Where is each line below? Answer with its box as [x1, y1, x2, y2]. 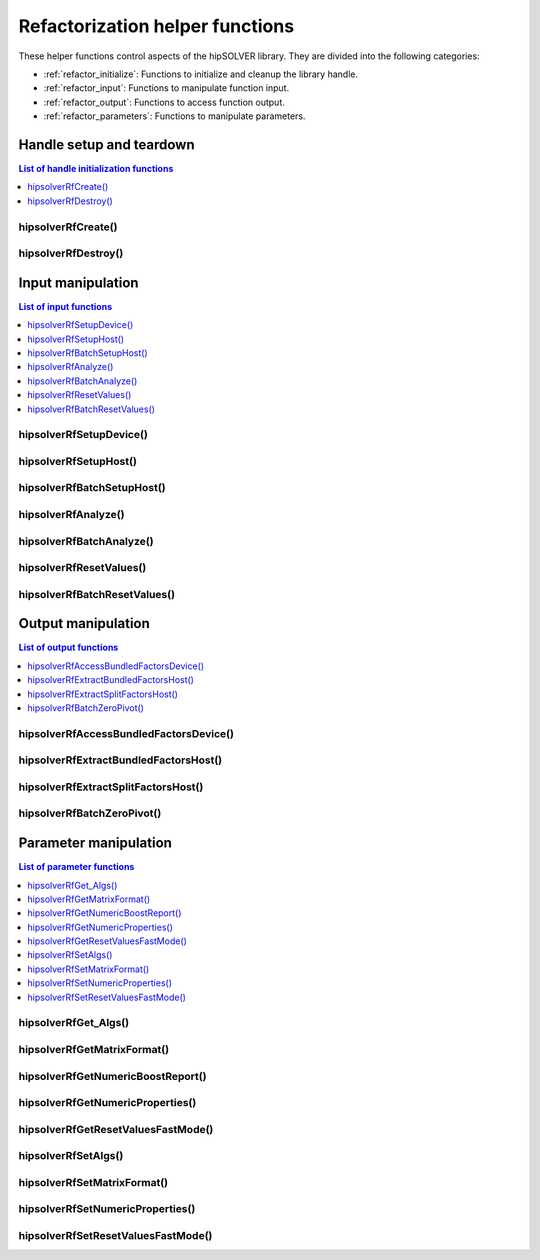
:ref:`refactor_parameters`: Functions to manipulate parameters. [43, 110, 306, 122]
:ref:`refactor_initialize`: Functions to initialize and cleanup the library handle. [43, 68, 359, 80]
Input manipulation [18, 274, 139, 291]
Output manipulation [18, 615, 150, 632]
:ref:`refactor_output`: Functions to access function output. [43, 96, 285, 108]
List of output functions [18, 641, 119, 654]
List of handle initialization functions [18, 163, 174, 175]
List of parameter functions [18, 861, 135, 873]
